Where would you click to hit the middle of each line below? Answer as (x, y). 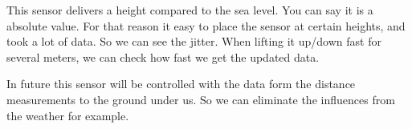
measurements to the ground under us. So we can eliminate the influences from (201, 99)
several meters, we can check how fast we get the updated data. (163, 56)
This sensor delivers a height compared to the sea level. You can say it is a (190, 10)
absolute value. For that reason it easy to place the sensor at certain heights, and (206, 25)
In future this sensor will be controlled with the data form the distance (181, 84)
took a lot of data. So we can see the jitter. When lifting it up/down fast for (194, 41)
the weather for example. (68, 115)
